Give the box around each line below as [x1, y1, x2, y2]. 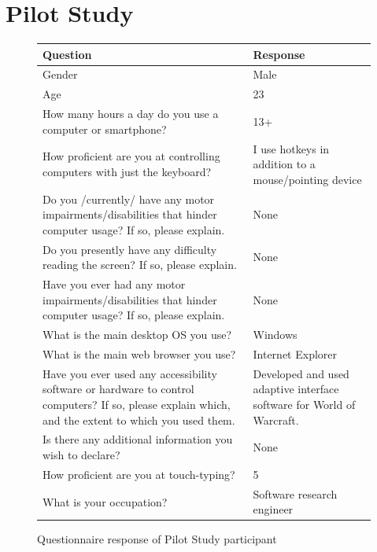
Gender [43, 66, 78, 83]
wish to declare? [43, 447, 120, 463]
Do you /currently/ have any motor [43, 190, 215, 207]
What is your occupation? [43, 493, 168, 510]
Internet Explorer [253, 345, 338, 362]
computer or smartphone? [43, 120, 167, 137]
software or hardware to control [43, 381, 194, 397]
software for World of [253, 396, 356, 412]
